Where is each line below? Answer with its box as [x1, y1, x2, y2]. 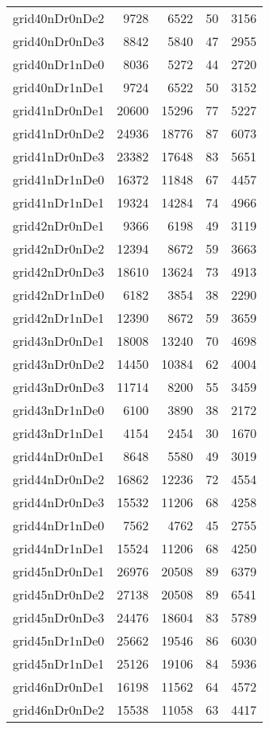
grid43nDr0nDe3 [13, 378, 105, 396]
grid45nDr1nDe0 [13, 631, 105, 650]
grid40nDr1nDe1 [13, 78, 105, 96]
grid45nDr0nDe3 [13, 608, 105, 626]
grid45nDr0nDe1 [13, 562, 105, 580]
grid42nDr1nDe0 [13, 285, 105, 304]
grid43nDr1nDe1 [13, 424, 105, 442]
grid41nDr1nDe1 [13, 193, 105, 211]
